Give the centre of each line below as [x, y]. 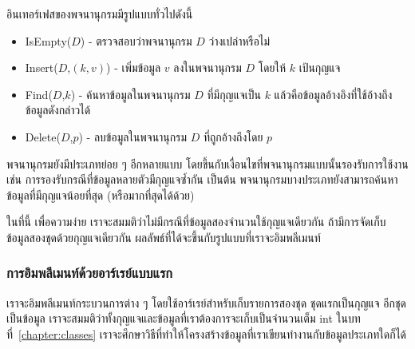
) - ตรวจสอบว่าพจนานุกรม [136, 40]
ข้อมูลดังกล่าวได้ [58, 110]
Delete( [43, 136]
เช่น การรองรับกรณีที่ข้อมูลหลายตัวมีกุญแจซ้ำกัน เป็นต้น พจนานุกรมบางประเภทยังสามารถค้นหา [202, 179]
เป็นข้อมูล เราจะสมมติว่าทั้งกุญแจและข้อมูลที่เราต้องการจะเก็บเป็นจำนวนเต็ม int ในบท [184, 318]
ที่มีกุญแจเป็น [234, 94]
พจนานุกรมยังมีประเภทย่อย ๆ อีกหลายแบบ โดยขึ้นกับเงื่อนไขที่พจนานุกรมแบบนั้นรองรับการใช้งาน [207, 163]
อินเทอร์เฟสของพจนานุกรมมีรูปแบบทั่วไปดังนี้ [100, 14]
